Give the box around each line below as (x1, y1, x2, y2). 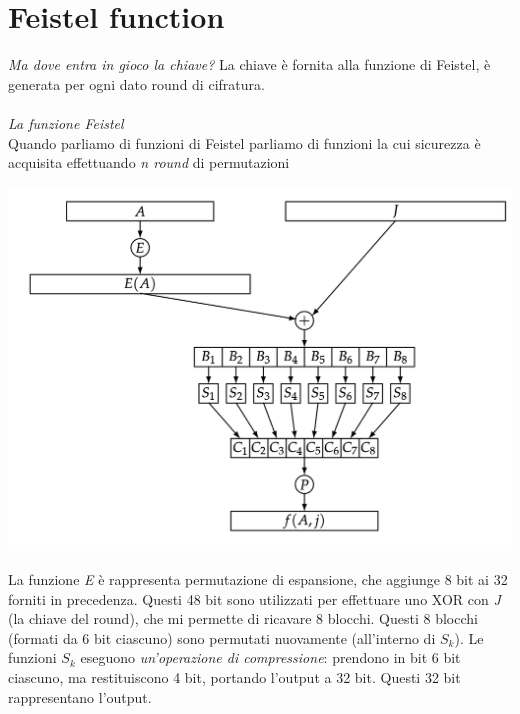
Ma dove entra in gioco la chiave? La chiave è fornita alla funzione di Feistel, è (8, 54, 491, 75)
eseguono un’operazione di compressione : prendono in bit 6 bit (80, 647, 461, 668)
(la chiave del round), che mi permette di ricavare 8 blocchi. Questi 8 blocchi (8, 608, 478, 629)
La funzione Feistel (8, 112, 124, 133)
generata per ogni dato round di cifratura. (8, 73, 265, 94)
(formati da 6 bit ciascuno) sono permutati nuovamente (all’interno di (8, 627, 436, 648)
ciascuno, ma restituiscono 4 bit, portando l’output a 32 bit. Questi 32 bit (8, 666, 461, 687)
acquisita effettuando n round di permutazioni (8, 152, 290, 173)
